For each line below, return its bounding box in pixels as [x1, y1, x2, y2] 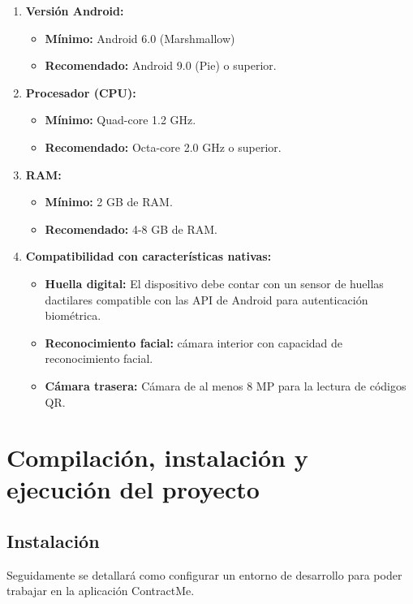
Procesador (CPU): [25, 84, 136, 101]
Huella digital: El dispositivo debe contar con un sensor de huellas [45, 274, 384, 291]
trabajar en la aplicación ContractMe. [6, 582, 195, 599]
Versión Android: [25, 2, 124, 19]
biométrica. [45, 307, 101, 324]
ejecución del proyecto [6, 472, 260, 506]
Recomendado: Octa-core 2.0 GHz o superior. [45, 138, 282, 155]
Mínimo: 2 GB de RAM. [45, 193, 173, 210]
